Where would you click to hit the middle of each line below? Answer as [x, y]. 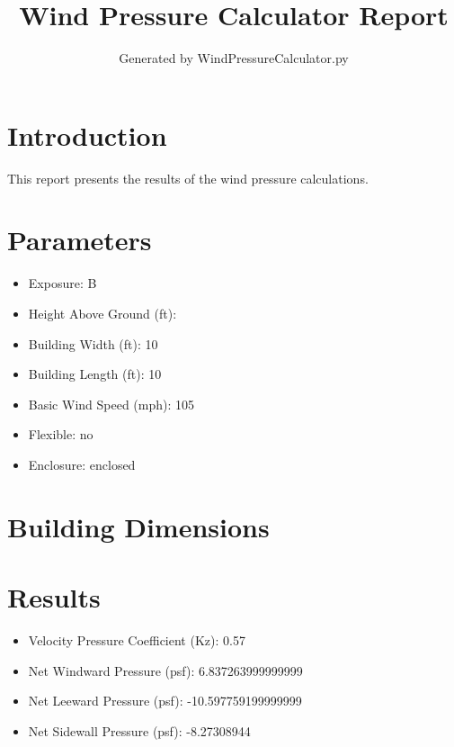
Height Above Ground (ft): [102, 313]
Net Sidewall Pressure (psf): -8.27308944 [139, 730]
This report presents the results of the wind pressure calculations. [188, 178]
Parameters [80, 240]
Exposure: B [62, 283]
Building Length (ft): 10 [95, 374]
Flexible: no [61, 434]
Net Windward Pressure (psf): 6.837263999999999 [165, 670]
